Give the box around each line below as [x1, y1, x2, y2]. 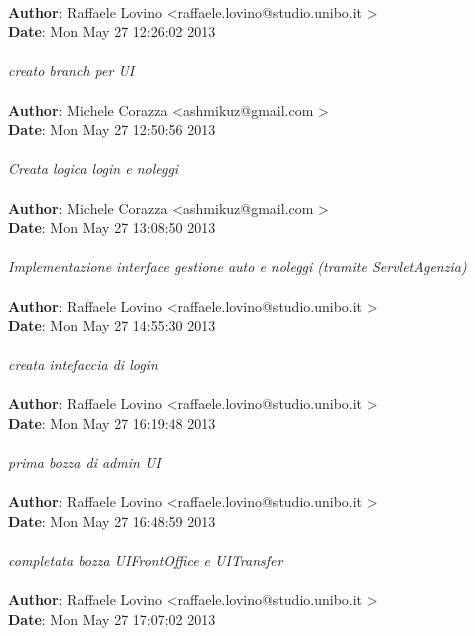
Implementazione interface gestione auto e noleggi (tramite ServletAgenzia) [8, 256, 467, 277]
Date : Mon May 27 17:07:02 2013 [8, 609, 216, 629]
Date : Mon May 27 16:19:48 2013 [8, 413, 216, 434]
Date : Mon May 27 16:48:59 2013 [8, 511, 216, 532]
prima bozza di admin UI [8, 452, 161, 473]
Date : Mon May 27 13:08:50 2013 [8, 217, 216, 238]
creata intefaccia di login [8, 354, 158, 375]
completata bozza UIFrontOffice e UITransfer [8, 550, 283, 571]
